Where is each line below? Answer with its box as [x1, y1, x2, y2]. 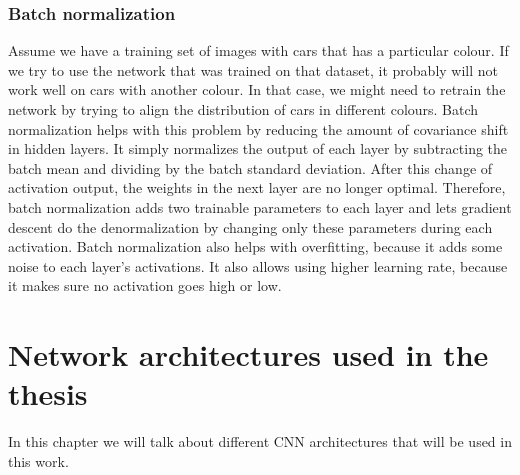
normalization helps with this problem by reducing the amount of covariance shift [8, 118, 509, 139]
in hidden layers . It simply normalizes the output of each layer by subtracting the [8, 138, 508, 159]
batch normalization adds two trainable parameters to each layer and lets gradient [8, 196, 512, 217]
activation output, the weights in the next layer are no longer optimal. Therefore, [8, 177, 506, 198]
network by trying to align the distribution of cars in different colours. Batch [8, 99, 479, 119]
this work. [8, 450, 69, 471]
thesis [8, 373, 88, 414]
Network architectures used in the [8, 334, 489, 375]
